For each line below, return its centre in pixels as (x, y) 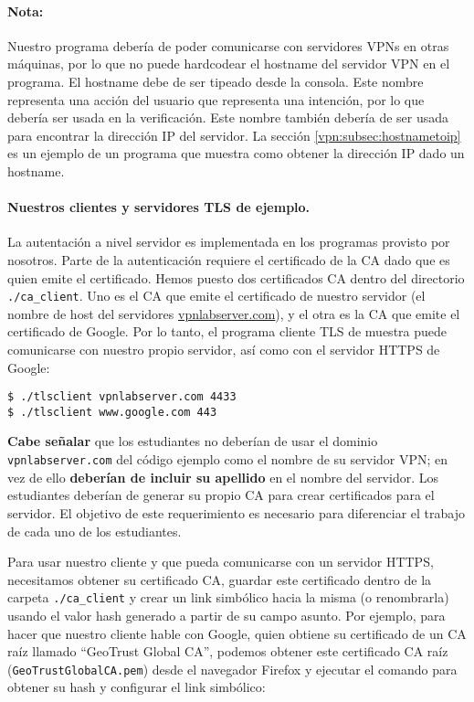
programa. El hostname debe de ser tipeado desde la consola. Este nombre (216, 81)
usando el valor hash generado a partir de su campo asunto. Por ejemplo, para (226, 615)
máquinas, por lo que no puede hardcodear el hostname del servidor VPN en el (229, 64)
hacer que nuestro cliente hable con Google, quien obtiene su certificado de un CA (237, 633)
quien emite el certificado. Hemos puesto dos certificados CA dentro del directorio (236, 277)
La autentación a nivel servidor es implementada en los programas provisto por (229, 242)
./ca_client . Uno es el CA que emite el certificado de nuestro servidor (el (216, 296)
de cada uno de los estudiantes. (95, 531)
